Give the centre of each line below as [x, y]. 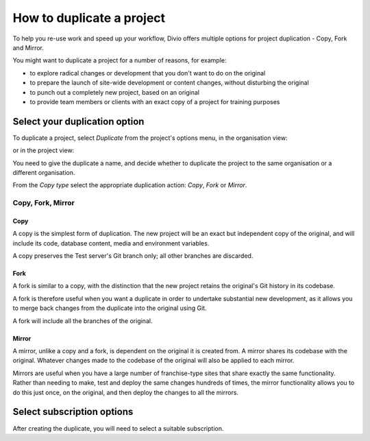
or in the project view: [44, 150]
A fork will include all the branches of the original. [83, 321]
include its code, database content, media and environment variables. [111, 243]
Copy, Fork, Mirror [44, 203]
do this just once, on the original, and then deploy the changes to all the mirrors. [126, 392]
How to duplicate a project [89, 18]
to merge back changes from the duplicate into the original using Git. [110, 308]
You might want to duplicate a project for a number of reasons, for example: [120, 60]
